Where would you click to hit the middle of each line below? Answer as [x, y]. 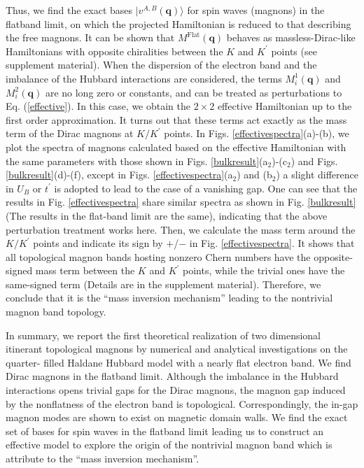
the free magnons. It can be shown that [90, 37]
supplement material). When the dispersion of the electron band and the [161, 65]
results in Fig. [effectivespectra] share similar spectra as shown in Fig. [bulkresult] [181, 202]
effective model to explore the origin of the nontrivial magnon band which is [169, 445]
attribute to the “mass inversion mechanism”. [103, 458]
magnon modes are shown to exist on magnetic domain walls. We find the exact [177, 417]
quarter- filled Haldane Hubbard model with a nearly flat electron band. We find [178, 362]
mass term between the [85, 270]
